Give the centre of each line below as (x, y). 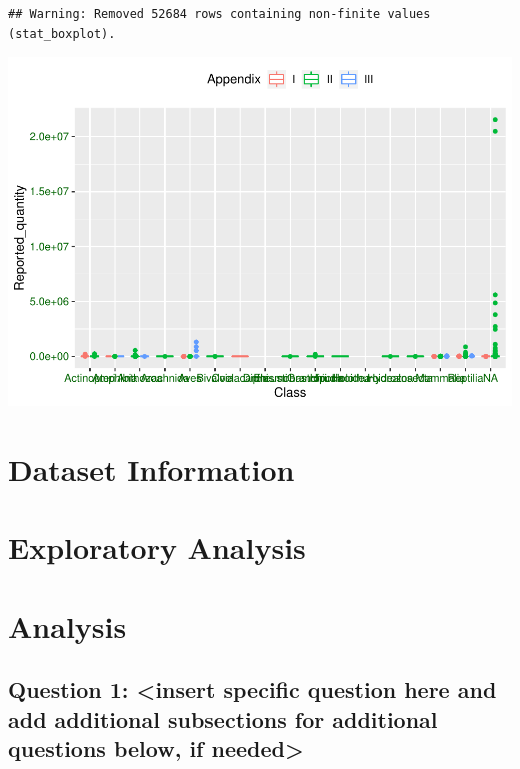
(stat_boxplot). (62, 33)
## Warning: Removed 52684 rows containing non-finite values (219, 14)
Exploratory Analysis (157, 547)
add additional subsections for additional (223, 718)
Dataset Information (151, 468)
